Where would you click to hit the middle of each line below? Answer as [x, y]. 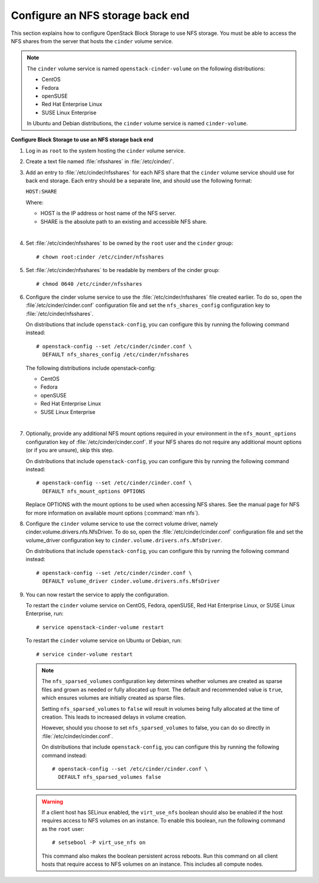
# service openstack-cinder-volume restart [100, 627]
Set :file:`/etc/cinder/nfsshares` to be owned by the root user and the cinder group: [129, 243]
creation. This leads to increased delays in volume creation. [114, 717]
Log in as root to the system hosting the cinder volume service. [105, 150]
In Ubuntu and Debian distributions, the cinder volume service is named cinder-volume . [137, 124]
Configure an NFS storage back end [100, 15]
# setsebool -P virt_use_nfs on [99, 842]
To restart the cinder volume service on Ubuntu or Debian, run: [104, 641]
